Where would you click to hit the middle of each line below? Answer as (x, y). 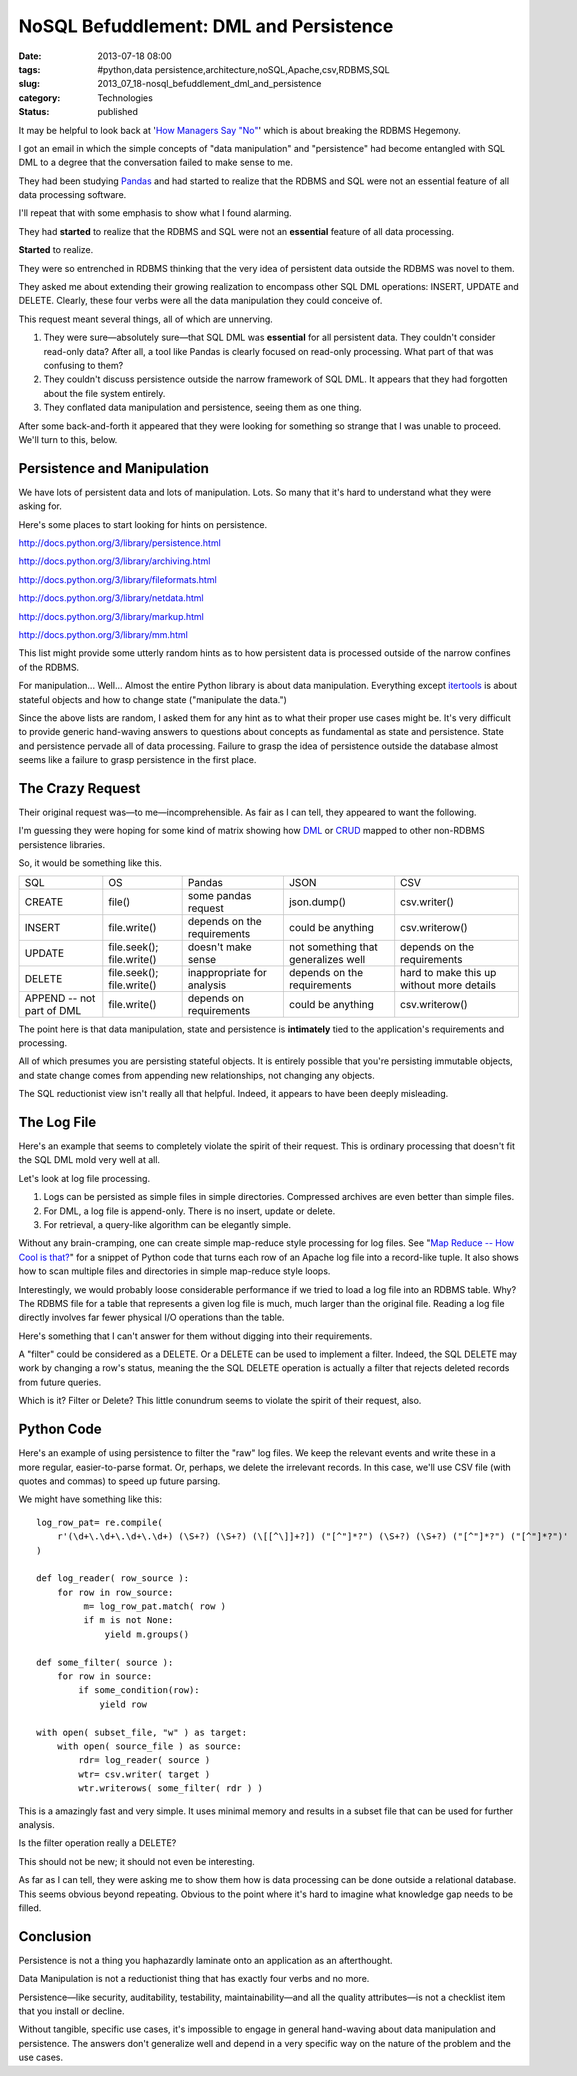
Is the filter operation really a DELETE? (97, 1843)
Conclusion (55, 1936)
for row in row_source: (115, 1592)
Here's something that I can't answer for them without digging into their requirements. (195, 1336)
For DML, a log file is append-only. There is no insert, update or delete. (189, 1211)
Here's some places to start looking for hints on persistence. (143, 524)
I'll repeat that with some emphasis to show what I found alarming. (155, 213)
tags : (29, 69)
